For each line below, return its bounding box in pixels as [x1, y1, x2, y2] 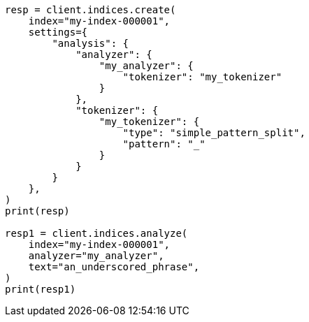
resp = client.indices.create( [5, 4, 176, 15]
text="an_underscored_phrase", [28, 261, 200, 272]
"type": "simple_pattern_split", [122, 127, 306, 138]
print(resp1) [5, 284, 76, 295]
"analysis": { [52, 38, 129, 49]
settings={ [28, 27, 88, 38]
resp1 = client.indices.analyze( [5, 228, 188, 239]
